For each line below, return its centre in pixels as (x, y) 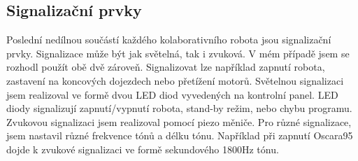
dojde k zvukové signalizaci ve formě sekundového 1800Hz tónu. (143, 149)
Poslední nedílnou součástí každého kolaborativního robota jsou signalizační (169, 40)
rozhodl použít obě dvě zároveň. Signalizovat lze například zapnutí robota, (166, 67)
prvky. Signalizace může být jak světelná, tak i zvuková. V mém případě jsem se (178, 53)
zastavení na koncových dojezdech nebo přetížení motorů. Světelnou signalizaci (175, 80)
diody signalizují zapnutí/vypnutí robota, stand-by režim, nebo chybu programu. (179, 108)
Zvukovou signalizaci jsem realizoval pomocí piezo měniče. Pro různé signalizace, (179, 121)
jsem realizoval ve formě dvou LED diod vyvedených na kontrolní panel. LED (172, 94)
